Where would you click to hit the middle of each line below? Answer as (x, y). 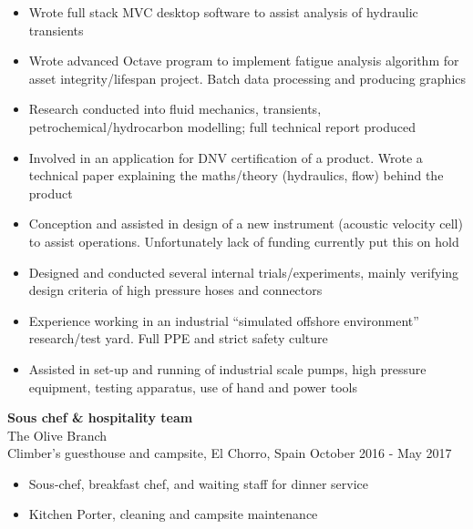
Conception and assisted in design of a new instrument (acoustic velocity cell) (246, 224)
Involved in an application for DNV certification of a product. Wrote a (226, 157)
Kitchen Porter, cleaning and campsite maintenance (173, 514)
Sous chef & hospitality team (100, 417)
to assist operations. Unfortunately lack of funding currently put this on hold (244, 241)
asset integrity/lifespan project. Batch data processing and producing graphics (247, 78)
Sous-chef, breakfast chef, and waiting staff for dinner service (199, 483)
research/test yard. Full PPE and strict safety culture (178, 338)
